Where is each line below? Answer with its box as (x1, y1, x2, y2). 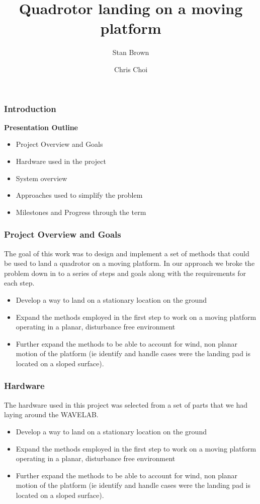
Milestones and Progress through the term (16, 206, 146, 217)
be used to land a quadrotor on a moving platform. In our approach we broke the (4, 258, 255, 268)
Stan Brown (112, 47, 149, 58)
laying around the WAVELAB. (4, 409, 99, 420)
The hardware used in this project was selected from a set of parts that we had (4, 399, 247, 410)
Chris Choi (114, 64, 148, 74)
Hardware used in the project (16, 155, 106, 166)
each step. (4, 277, 35, 288)
